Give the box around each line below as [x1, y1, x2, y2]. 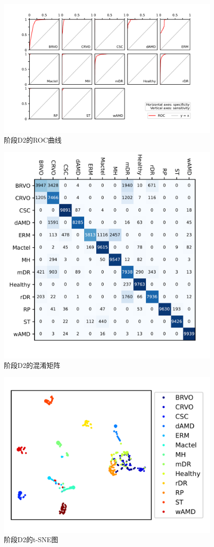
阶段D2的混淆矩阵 [4, 360, 60, 370]
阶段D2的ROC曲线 [4, 135, 62, 145]
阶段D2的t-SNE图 [4, 534, 58, 545]
